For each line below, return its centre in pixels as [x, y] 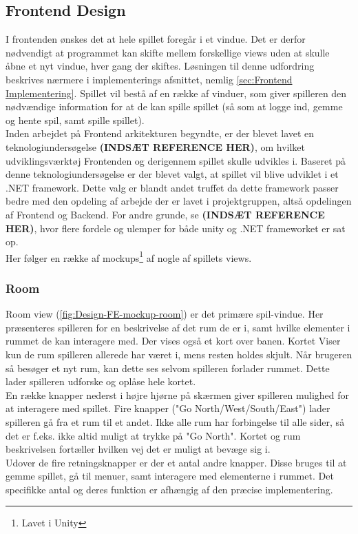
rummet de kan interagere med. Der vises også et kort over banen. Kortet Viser [173, 341]
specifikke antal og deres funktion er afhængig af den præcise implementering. [169, 489]
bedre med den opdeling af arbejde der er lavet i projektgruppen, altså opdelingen [179, 201]
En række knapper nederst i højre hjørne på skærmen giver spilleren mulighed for [177, 394]
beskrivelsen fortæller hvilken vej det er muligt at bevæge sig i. [138, 449]
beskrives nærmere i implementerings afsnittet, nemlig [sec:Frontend [149, 79]
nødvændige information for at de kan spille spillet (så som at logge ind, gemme [174, 106]
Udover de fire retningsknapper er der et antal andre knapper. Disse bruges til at [176, 462]
